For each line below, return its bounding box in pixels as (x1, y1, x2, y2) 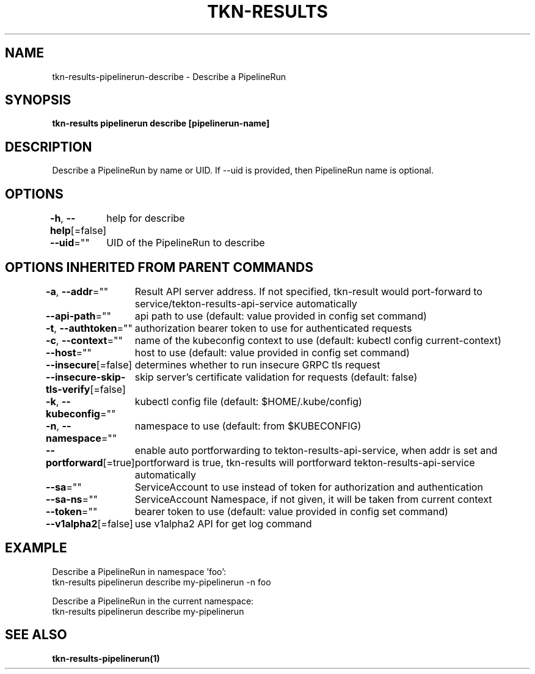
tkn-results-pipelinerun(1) (52, 653, 160, 664)
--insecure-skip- (45, 370, 126, 383)
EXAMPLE (5, 540, 67, 556)
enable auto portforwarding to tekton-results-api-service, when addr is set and (134, 444, 498, 456)
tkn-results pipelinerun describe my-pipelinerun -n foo (52, 576, 271, 587)
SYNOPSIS (5, 92, 71, 108)
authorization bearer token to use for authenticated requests (134, 321, 412, 334)
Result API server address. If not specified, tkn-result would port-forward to (134, 285, 482, 298)
